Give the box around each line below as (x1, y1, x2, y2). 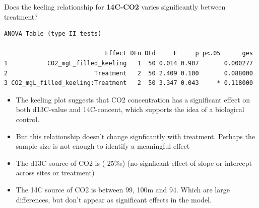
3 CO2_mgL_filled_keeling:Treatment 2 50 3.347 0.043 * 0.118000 (4, 79, 253, 87)
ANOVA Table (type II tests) (4, 30, 102, 38)
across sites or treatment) (16, 167, 95, 178)
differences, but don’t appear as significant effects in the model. (16, 194, 212, 204)
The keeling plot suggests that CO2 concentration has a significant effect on (16, 94, 250, 105)
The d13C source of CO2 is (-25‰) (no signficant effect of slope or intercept (16, 157, 252, 168)
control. (16, 114, 40, 124)
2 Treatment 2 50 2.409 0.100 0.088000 (4, 69, 253, 77)
